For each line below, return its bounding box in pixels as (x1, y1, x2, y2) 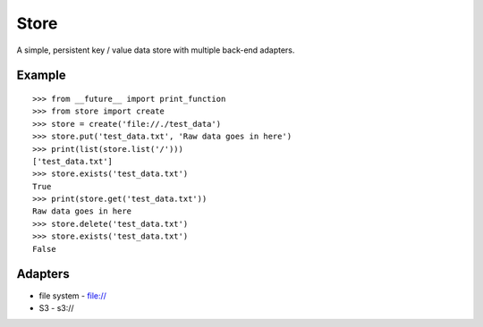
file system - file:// (38, 290, 107, 301)
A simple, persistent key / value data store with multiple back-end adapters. (16, 45, 295, 55)
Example (16, 68, 66, 83)
